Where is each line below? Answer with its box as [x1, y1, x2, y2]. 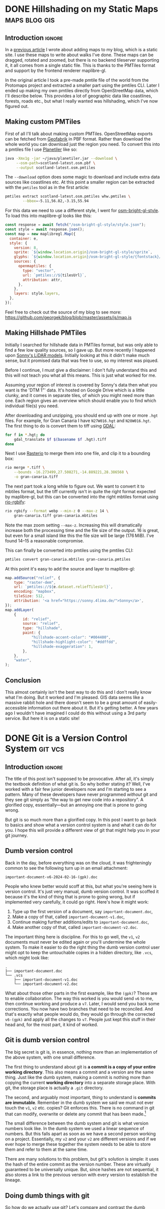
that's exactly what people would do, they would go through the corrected [5, 1011, 155, 1017]
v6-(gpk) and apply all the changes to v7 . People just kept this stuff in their [5, 1016, 156, 1022]
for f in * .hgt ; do [5, 432, 45, 437]
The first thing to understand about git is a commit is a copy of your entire [5, 1064, 156, 1069]
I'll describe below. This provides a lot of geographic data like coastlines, [5, 93, 152, 99]
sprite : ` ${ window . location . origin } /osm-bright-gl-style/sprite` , [14, 250, 153, 255]
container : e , [9, 236, 38, 241]
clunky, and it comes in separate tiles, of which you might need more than [5, 392, 155, 398]
